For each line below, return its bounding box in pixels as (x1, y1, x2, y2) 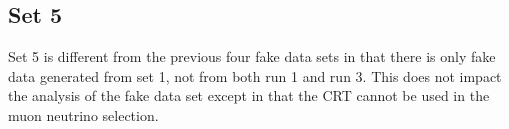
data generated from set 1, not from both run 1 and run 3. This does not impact (8, 65, 502, 86)
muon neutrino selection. (8, 104, 159, 125)
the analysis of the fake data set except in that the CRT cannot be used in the (8, 85, 490, 106)
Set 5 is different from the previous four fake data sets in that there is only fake (8, 46, 496, 67)
